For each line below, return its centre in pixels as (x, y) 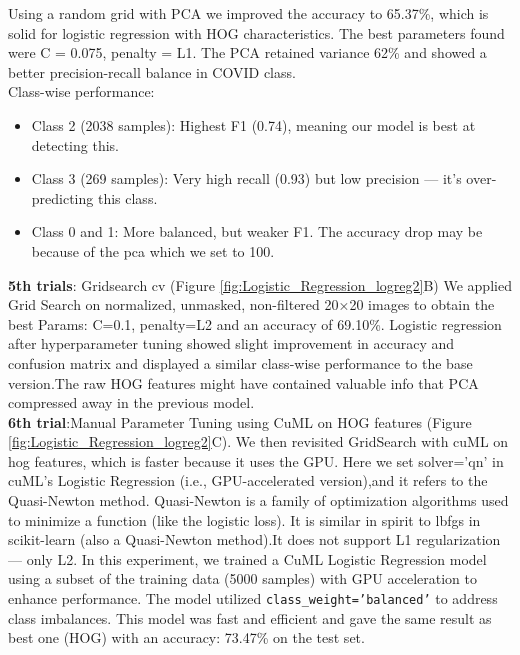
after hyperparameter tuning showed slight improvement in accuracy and (231, 343)
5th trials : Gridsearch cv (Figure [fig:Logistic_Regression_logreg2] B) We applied (260, 284)
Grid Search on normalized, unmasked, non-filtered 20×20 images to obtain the (251, 304)
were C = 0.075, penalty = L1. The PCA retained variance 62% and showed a (247, 52)
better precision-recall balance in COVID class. (152, 71)
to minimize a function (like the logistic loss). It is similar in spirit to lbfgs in (244, 519)
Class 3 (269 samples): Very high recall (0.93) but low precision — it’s (246, 178)
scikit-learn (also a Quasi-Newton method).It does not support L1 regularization (254, 539)
